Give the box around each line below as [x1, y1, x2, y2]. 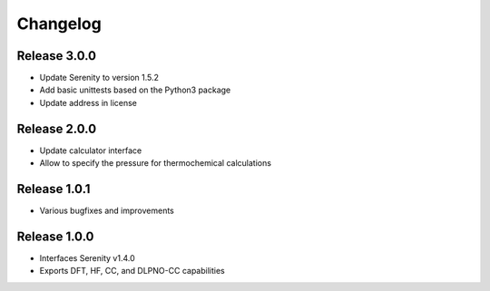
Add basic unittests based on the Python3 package [39, 84, 231, 95]
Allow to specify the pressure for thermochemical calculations [39, 158, 272, 169]
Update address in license [39, 97, 138, 108]
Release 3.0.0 [16, 48, 97, 63]
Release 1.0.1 [16, 181, 91, 197]
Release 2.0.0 [16, 121, 97, 136]
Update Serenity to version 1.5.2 [39, 73, 159, 83]
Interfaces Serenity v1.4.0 [39, 252, 135, 263]
